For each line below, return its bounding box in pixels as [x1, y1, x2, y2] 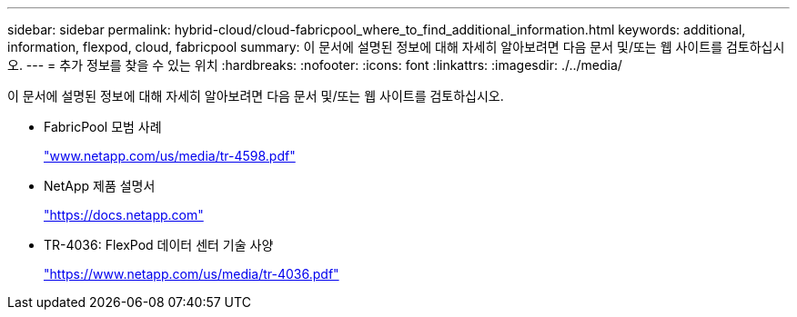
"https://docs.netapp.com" [44, 207, 204, 223]
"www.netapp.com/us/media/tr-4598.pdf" [44, 148, 296, 163]
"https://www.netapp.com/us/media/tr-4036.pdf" [44, 266, 339, 282]
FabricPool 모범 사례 [44, 119, 162, 134]
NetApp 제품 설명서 [44, 178, 156, 193]
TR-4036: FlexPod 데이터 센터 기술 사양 [44, 237, 274, 253]
